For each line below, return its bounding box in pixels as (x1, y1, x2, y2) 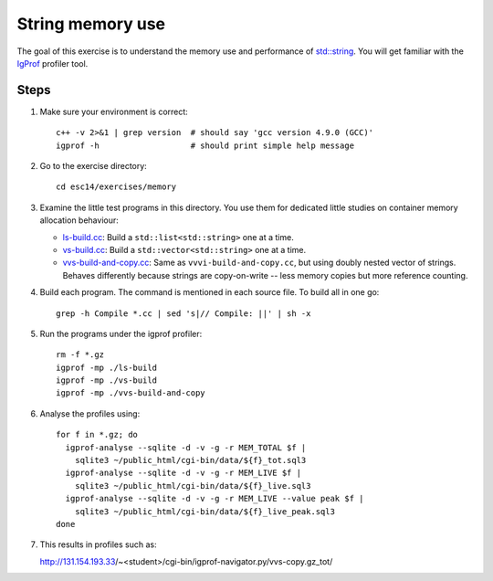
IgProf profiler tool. (16, 58, 89, 69)
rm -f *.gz (56, 350, 105, 360)
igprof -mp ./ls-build (56, 362, 158, 373)
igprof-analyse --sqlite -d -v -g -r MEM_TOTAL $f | (65, 442, 307, 452)
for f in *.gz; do (56, 429, 139, 440)
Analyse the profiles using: (39, 407, 141, 419)
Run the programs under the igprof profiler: (39, 328, 203, 339)
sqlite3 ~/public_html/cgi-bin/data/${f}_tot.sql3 (74, 455, 307, 466)
